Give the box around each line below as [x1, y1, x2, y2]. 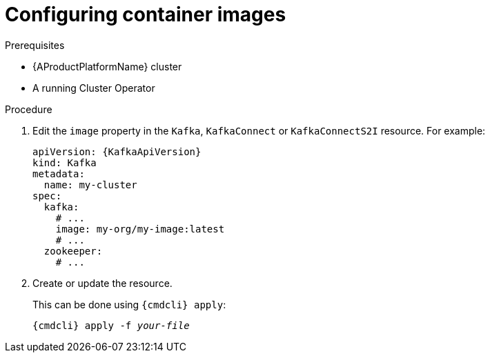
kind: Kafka [32, 157, 97, 168]
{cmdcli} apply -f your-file [32, 319, 190, 331]
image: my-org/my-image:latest [55, 223, 225, 235]
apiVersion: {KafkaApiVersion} [32, 146, 202, 157]
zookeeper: [43, 245, 103, 257]
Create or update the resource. [32, 277, 173, 289]
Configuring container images [5, 3, 286, 26]
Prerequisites [5, 39, 65, 51]
